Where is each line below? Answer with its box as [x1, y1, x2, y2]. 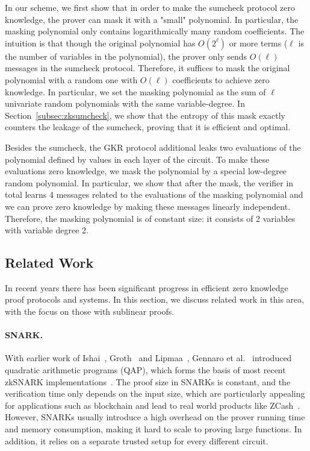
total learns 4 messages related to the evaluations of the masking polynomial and [5, 188, 303, 201]
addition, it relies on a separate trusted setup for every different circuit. [5, 434, 268, 447]
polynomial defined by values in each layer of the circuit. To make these [5, 153, 270, 165]
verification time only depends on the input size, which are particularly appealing [5, 387, 305, 400]
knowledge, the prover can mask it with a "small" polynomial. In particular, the [5, 13, 299, 25]
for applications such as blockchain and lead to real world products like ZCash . [5, 399, 300, 411]
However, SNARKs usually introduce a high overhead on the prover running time [5, 411, 305, 423]
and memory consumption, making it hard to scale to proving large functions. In [5, 423, 302, 435]
